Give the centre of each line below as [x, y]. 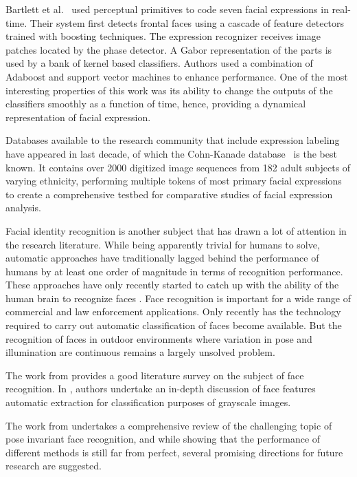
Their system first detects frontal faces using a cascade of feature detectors [187, 22]
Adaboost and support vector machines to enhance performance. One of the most [177, 76]
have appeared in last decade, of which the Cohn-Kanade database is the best [171, 153]
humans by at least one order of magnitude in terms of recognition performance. [174, 271]
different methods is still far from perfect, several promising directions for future [174, 452]
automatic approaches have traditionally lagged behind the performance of [162, 258]
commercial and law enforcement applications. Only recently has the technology [173, 311]
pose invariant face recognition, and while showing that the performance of [163, 439]
